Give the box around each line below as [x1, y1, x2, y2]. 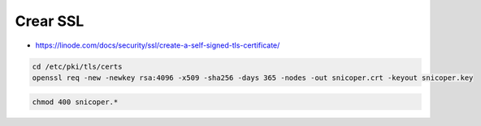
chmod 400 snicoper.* [32, 97, 119, 107]
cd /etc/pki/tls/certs [32, 61, 123, 71]
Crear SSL [15, 12, 84, 30]
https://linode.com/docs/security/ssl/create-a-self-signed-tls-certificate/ [35, 40, 280, 50]
